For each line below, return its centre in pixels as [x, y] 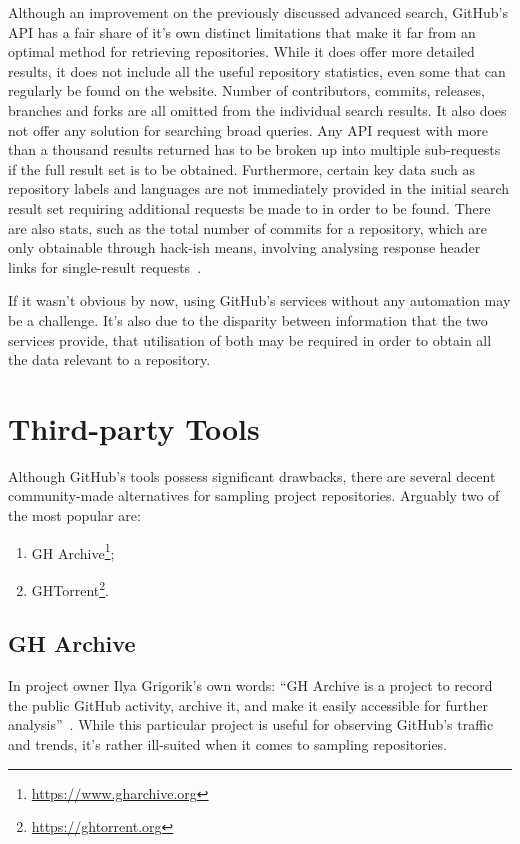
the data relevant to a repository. [109, 359]
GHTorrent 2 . [70, 588]
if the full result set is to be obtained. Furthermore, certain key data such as [242, 168]
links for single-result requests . [105, 266]
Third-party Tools [134, 427]
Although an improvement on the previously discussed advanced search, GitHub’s [258, 12]
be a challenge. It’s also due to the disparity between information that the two [248, 319]
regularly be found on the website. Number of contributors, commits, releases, [247, 90]
